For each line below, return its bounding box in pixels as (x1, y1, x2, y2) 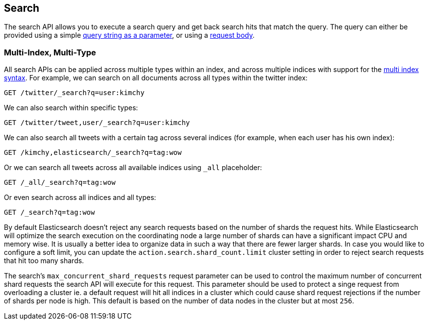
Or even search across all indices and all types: (4, 193, 156, 202)
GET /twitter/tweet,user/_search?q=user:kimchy (4, 119, 190, 127)
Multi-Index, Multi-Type (4, 47, 96, 57)
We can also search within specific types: (4, 103, 138, 112)
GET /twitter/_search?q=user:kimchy (4, 89, 145, 97)
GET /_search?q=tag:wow (4, 208, 95, 217)
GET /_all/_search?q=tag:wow (4, 178, 116, 187)
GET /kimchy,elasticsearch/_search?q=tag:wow (4, 149, 182, 157)
